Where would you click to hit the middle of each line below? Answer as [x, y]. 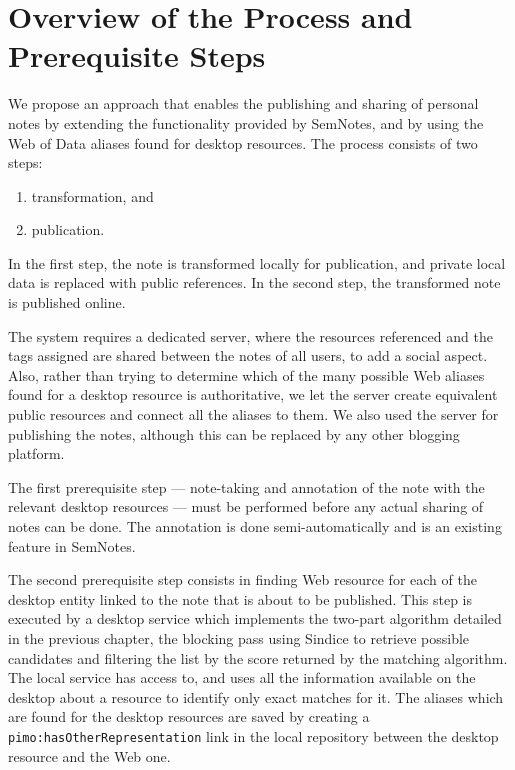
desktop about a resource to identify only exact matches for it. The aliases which [256, 696]
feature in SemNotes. [72, 545]
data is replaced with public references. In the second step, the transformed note [254, 282]
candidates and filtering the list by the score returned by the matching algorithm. [258, 657]
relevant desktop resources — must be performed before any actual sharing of [246, 506]
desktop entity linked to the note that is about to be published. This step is [240, 598]
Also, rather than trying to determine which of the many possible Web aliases [246, 374]
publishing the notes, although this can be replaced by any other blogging [234, 433]
